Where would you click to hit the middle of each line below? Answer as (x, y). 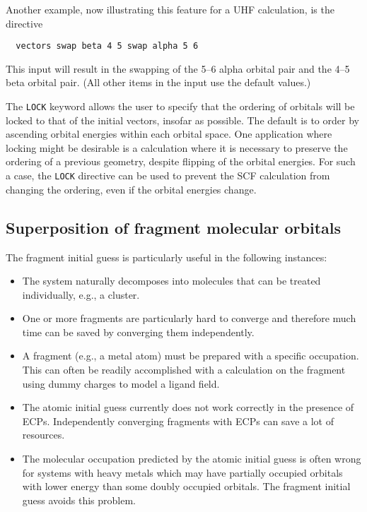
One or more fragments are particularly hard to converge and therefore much (189, 318)
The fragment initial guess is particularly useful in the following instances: (167, 257)
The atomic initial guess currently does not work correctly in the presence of (188, 407)
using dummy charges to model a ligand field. (121, 383)
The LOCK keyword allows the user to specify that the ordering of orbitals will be (180, 106)
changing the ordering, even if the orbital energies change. (131, 189)
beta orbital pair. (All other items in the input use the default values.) (158, 82)
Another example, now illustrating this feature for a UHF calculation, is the (170, 9)
